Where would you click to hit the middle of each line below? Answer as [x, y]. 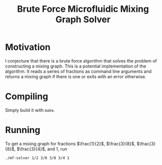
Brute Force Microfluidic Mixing [83, 9]
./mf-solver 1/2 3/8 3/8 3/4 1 [37, 158]
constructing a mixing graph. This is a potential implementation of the [76, 66]
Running [23, 130]
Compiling [27, 97]
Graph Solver [83, 19]
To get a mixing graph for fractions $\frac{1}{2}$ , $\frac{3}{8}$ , [70, 143]
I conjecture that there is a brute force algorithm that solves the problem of [81, 61]
